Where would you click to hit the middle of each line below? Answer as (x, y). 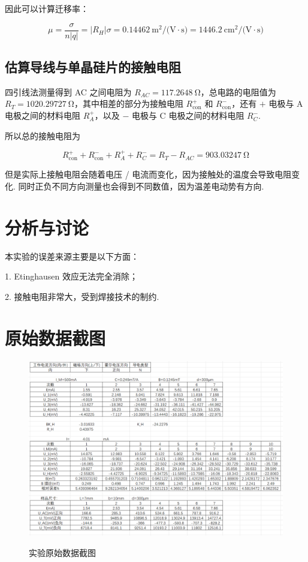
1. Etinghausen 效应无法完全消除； (71, 276)
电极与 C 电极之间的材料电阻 (188, 115)
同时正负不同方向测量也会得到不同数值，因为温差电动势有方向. (141, 186)
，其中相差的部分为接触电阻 (129, 103)
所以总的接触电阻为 (43, 135)
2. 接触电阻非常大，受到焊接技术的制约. (82, 296)
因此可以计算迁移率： (47, 8)
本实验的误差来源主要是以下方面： (72, 256)
